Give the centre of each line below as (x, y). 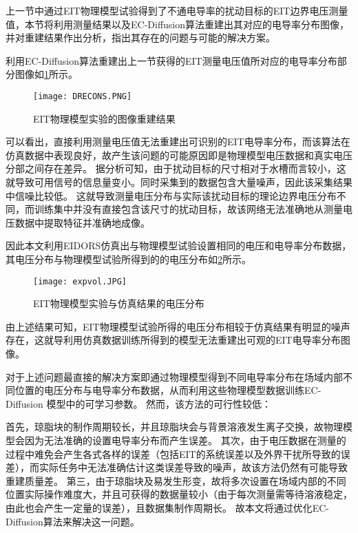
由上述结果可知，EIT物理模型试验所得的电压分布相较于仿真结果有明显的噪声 (178, 326)
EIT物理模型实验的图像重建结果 (104, 118)
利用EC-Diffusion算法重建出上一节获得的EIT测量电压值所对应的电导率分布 (171, 60)
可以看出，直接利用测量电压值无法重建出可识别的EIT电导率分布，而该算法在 (178, 142)
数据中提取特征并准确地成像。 (82, 222)
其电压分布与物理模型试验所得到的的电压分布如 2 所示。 (128, 259)
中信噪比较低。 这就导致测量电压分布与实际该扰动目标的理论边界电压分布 (171, 195)
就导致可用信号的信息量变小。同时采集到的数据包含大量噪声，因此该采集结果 (179, 182)
